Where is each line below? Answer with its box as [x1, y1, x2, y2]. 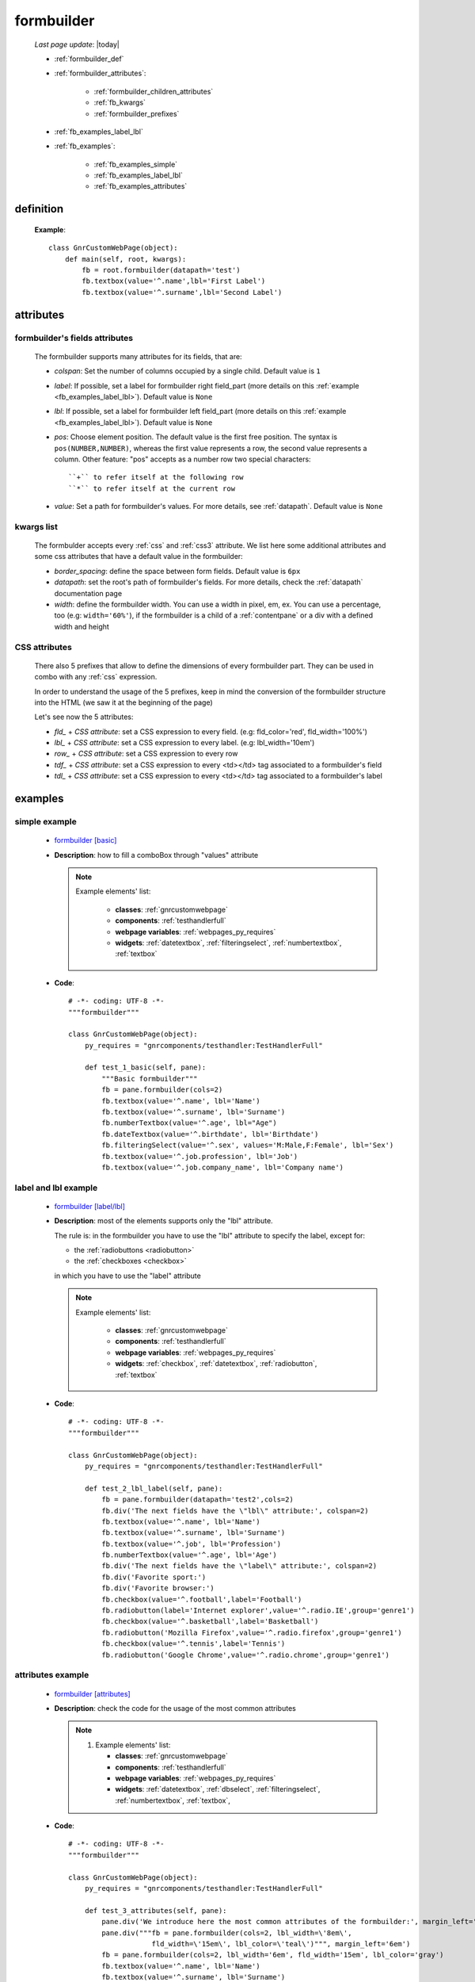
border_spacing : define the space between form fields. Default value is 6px [54, 566, 301, 576]
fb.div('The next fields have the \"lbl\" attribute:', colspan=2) [101, 1506, 369, 1515]
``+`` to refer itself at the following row [68, 473, 245, 482]
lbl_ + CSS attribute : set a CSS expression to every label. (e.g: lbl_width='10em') [54, 738, 315, 748]
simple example [14, 817, 77, 828]
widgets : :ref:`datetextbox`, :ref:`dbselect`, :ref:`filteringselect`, [115, 1785, 321, 1794]
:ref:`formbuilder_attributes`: [54, 68, 146, 78]
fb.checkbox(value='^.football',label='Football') [101, 1594, 302, 1604]
